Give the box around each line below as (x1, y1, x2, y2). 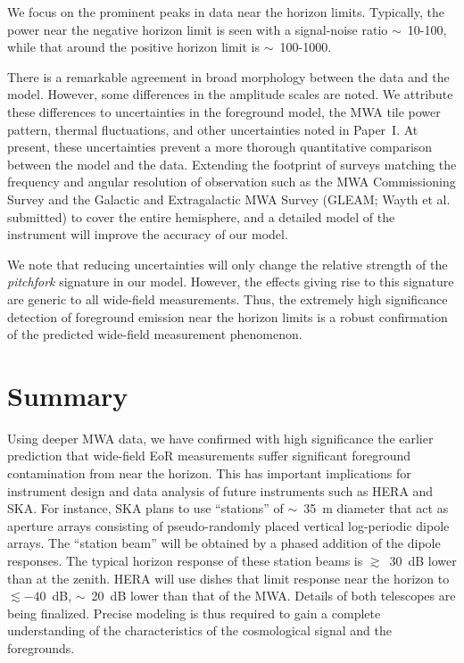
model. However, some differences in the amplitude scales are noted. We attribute (7, 85, 453, 104)
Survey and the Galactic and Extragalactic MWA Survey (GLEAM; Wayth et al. (7, 189, 451, 208)
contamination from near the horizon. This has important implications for (7, 464, 411, 482)
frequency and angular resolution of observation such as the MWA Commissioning (7, 172, 456, 191)
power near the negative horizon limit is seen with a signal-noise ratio (7, 20, 388, 38)
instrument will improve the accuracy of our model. (7, 225, 288, 244)
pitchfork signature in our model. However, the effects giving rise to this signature (7, 272, 454, 291)
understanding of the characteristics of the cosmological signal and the (7, 621, 393, 640)
